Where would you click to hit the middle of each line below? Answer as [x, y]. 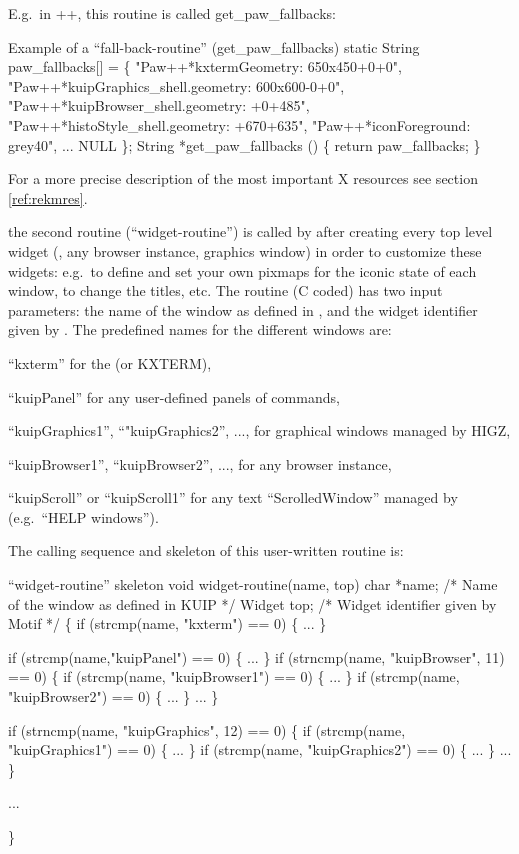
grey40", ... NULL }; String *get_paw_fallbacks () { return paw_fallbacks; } [244, 144]
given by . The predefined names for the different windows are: [200, 329]
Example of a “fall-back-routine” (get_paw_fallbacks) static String [214, 46]
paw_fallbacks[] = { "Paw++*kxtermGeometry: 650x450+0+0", [205, 66]
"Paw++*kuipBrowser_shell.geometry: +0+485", [159, 105]
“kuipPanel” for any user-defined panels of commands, [174, 396]
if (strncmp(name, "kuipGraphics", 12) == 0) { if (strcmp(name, [207, 729]
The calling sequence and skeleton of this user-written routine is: [206, 550]
